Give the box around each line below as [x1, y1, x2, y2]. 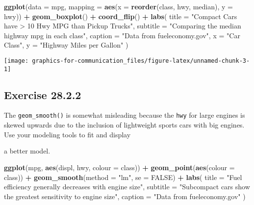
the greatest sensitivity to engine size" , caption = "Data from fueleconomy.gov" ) [4, 191, 246, 201]
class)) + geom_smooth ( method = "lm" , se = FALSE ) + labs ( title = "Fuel [4, 172, 242, 182]
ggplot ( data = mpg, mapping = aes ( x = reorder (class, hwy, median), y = [4, 1, 233, 11]
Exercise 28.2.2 [4, 87, 81, 102]
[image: [4, 57, 29, 64]
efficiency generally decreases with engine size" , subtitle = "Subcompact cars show [4, 181, 250, 192]
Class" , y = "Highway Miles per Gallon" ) [4, 40, 128, 50]
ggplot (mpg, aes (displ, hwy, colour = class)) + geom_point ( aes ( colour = [4, 162, 235, 172]
